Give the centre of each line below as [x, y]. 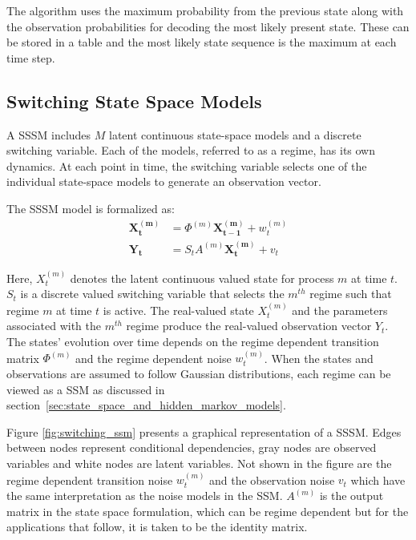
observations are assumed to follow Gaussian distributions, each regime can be [199, 374]
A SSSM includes [49, 134]
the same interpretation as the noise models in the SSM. [145, 496]
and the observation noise [272, 480]
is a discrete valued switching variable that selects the [152, 294]
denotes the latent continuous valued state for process [202, 278]
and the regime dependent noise [153, 358]
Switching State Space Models [134, 101]
